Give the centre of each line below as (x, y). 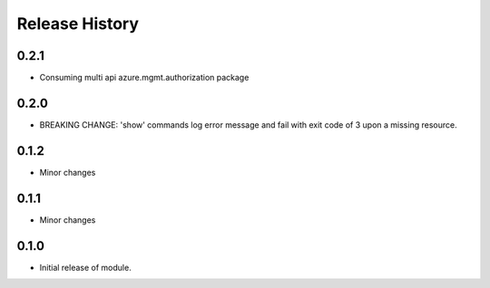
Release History (78, 24)
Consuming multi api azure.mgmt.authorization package (144, 78)
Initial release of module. (85, 267)
